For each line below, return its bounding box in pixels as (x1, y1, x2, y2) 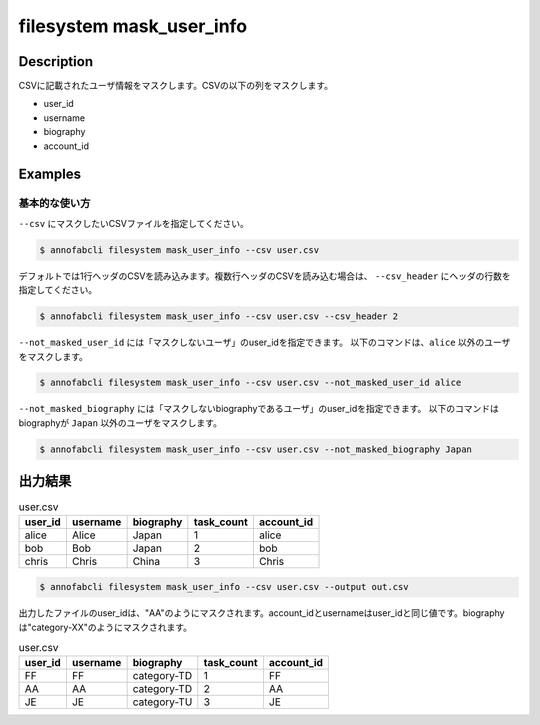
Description (18, 53, 94, 70)
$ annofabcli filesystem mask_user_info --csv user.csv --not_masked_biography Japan (39, 443, 472, 455)
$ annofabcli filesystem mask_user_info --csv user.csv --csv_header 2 (39, 311, 399, 322)
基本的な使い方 (18, 196, 91, 210)
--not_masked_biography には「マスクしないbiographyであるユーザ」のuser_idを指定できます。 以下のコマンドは (18, 403, 499, 415)
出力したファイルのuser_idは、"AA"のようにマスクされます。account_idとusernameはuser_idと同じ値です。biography (18, 607, 505, 619)
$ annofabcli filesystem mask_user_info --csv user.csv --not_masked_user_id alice (39, 377, 462, 389)
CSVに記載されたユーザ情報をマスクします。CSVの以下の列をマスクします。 (18, 80, 334, 92)
